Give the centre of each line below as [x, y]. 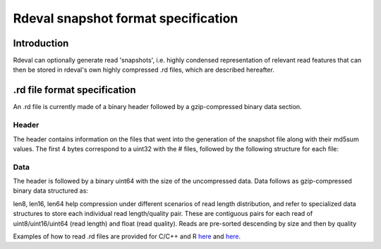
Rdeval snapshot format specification [126, 18]
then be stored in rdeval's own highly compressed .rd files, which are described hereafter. [144, 70]
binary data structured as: [50, 191]
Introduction [41, 43]
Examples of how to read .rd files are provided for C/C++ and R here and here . [127, 236]
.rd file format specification [75, 90]
